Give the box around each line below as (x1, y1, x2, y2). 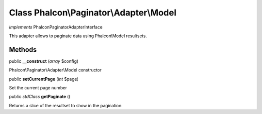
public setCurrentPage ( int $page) (9, 76, 79, 82)
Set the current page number (9, 85, 67, 91)
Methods (9, 45, 37, 54)
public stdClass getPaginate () (9, 94, 70, 100)
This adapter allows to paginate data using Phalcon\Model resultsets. (9, 33, 147, 39)
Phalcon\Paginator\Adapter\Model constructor (9, 67, 102, 73)
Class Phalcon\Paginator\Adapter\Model (9, 7, 177, 18)
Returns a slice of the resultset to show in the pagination (9, 102, 122, 108)
